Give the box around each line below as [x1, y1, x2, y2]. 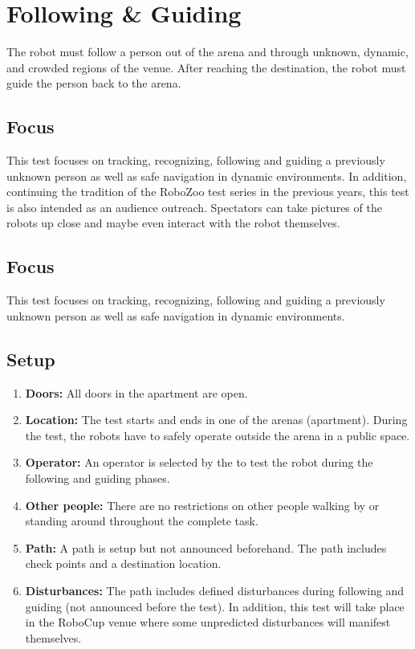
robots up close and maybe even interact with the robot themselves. [6, 214, 340, 231]
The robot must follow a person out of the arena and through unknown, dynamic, [6, 43, 409, 60]
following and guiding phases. [25, 470, 170, 487]
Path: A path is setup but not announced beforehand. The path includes [25, 539, 387, 556]
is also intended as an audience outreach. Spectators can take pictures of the [6, 198, 382, 215]
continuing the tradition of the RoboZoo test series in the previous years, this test [6, 183, 409, 200]
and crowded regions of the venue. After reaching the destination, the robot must [6, 59, 406, 76]
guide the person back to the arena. [6, 75, 181, 92]
